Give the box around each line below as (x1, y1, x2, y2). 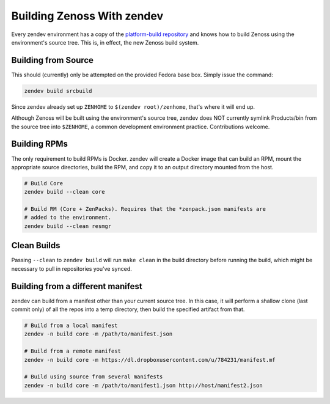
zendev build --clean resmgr (24, 222, 112, 229)
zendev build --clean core (24, 188, 105, 196)
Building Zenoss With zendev (11, 9, 164, 23)
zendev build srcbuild (24, 87, 92, 94)
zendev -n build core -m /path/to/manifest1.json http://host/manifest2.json (24, 382, 263, 389)
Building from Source (11, 55, 94, 65)
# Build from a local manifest (24, 322, 119, 329)
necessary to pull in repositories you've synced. (11, 265, 132, 272)
